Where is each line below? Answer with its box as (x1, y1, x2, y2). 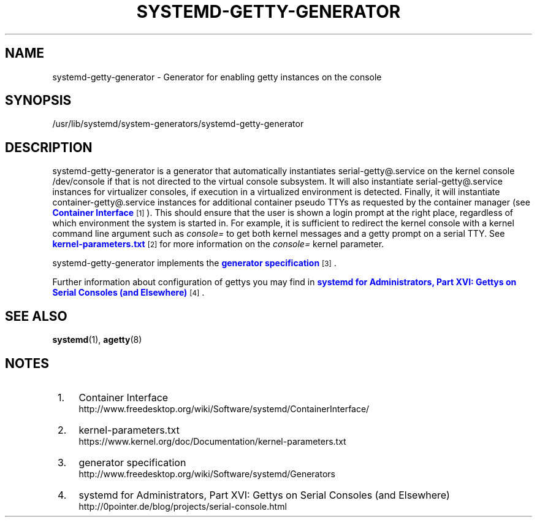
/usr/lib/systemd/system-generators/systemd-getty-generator (52, 118, 304, 129)
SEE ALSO (5, 308, 67, 324)
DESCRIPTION (5, 139, 93, 155)
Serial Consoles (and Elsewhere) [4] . (52, 287, 205, 298)
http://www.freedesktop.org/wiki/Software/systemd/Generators (78, 468, 335, 479)
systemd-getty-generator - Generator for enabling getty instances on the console (52, 71, 382, 82)
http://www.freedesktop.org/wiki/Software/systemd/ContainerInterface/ (78, 403, 370, 414)
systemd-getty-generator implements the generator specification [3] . (52, 258, 337, 269)
